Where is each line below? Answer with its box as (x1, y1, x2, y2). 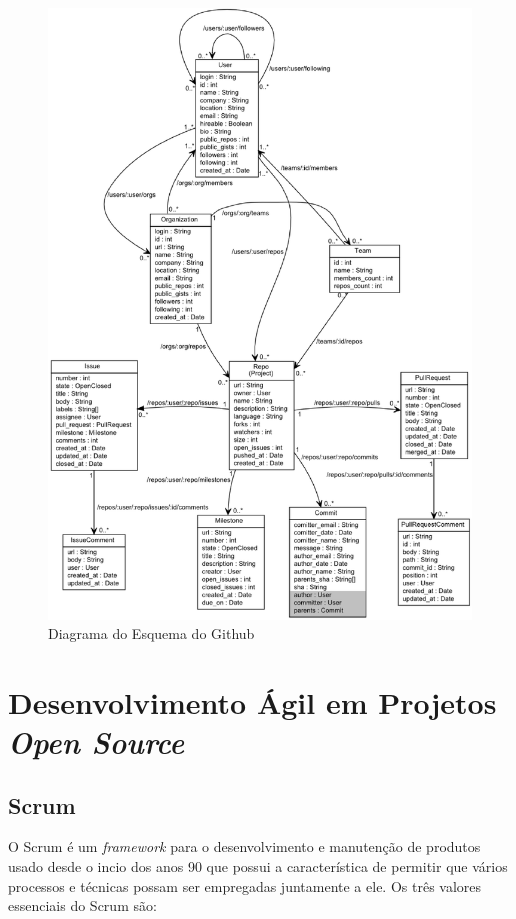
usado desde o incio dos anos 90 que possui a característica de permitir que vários (8, 856, 508, 877)
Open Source (8, 721, 185, 763)
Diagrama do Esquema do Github (48, 623, 255, 644)
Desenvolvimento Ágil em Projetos (8, 681, 497, 722)
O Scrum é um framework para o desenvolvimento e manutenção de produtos (8, 836, 481, 857)
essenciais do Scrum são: (8, 895, 157, 916)
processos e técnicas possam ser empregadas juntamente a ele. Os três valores (8, 875, 482, 896)
